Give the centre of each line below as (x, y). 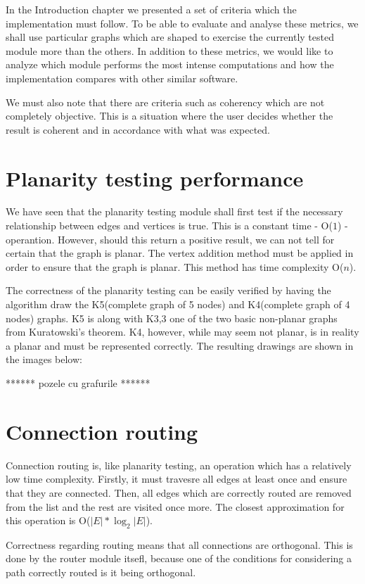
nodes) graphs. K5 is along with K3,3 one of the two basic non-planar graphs (172, 318)
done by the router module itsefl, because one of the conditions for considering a (179, 558)
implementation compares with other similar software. (122, 78)
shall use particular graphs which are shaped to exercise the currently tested (170, 37)
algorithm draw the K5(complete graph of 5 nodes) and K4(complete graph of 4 (178, 304)
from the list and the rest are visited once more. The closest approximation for (175, 506)
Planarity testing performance (155, 178)
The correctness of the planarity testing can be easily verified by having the (168, 290)
